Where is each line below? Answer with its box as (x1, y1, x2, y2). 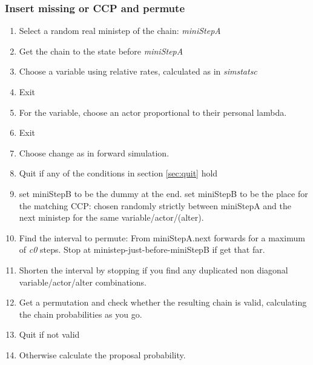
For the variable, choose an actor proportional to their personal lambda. (19, 105, 287, 118)
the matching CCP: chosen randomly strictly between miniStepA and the (19, 199, 291, 212)
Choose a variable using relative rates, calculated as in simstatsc (19, 65, 257, 78)
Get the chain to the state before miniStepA (19, 44, 183, 57)
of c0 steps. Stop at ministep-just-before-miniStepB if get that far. (19, 243, 265, 256)
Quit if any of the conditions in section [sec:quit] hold (19, 167, 218, 179)
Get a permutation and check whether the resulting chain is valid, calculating (19, 296, 307, 309)
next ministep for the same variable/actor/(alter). (19, 211, 204, 224)
